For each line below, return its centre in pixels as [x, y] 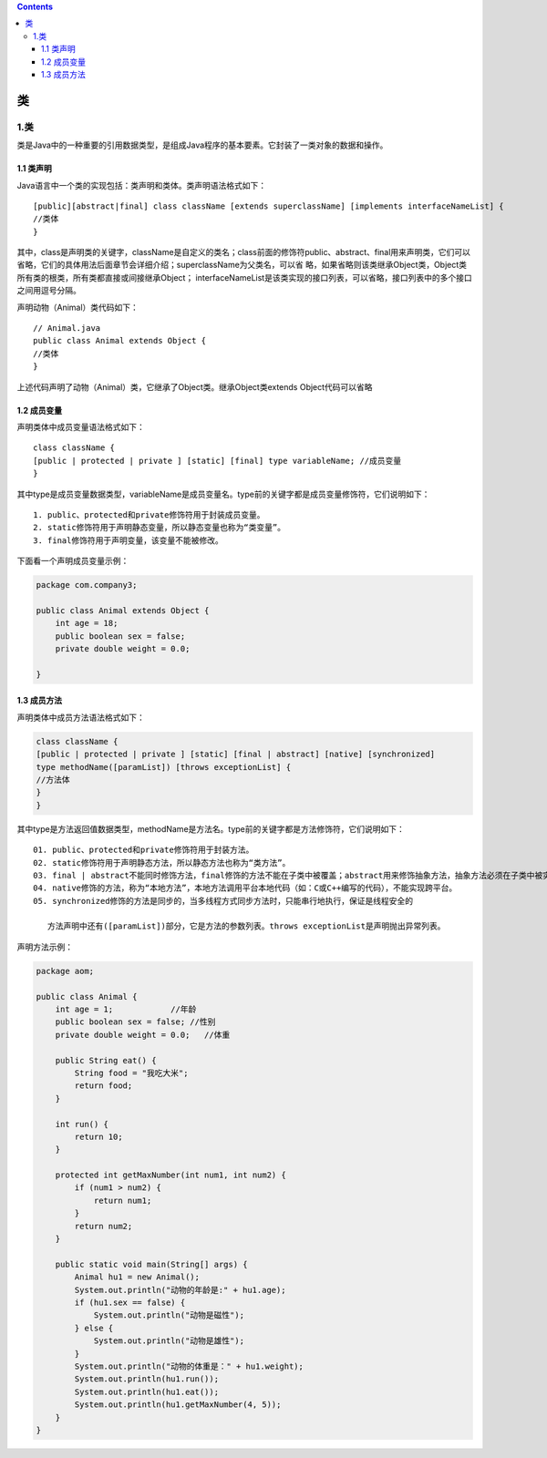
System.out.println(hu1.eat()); [146, 1391]
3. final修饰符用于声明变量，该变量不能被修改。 [128, 540]
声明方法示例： [45, 947]
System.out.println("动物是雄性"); [169, 1341]
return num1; [123, 1200]
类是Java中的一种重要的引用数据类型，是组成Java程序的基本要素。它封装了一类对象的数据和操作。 [202, 145]
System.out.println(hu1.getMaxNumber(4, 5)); [178, 1405]
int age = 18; [87, 623]
